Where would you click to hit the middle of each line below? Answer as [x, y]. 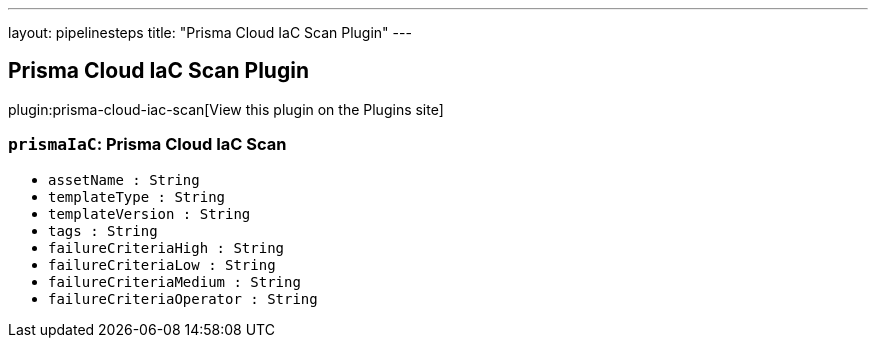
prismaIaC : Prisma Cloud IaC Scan [147, 144]
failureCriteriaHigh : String [166, 247]
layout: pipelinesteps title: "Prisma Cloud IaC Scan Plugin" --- [210, 32]
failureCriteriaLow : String [162, 264]
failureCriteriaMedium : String [174, 281]
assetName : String [124, 179]
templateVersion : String [149, 213]
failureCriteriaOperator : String [183, 298]
